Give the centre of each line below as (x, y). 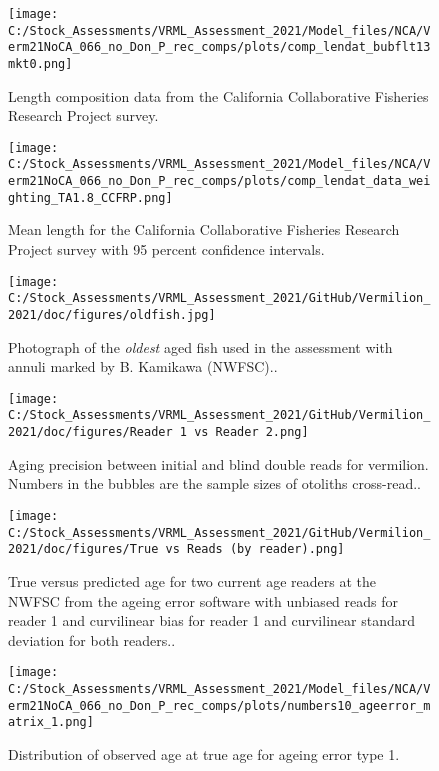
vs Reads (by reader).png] (255, 549)
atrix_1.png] (51, 722)
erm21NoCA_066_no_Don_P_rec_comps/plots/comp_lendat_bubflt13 (219, 47)
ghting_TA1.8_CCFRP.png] (90, 197)
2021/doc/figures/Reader (90, 432)
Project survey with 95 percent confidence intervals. (166, 249)
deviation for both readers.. (92, 639)
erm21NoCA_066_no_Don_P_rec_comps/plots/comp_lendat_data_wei (219, 181)
